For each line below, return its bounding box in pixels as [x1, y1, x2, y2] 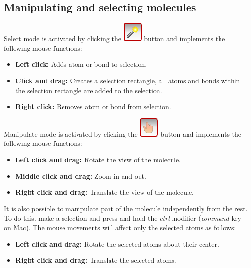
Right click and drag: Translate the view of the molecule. [15, 187, 194, 197]
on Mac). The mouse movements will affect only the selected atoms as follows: [4, 222, 236, 232]
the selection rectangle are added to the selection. [15, 85, 162, 95]
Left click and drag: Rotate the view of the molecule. [15, 154, 181, 164]
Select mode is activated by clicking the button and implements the [4, 33, 225, 44]
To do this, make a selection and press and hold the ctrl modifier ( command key [4, 213, 242, 223]
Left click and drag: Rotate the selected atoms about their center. [15, 238, 219, 249]
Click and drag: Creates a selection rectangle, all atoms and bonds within [15, 75, 240, 85]
